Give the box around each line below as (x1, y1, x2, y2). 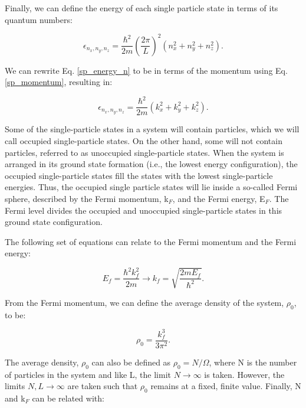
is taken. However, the (204, 368, 285, 380)
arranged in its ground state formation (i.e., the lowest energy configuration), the (5, 158, 298, 170)
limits (5, 380, 25, 392)
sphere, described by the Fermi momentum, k (5, 192, 169, 204)
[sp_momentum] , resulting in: (5, 76, 113, 88)
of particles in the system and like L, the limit (5, 368, 172, 380)
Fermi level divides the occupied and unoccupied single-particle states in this (5, 204, 282, 216)
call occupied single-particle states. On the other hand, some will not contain (5, 135, 282, 147)
